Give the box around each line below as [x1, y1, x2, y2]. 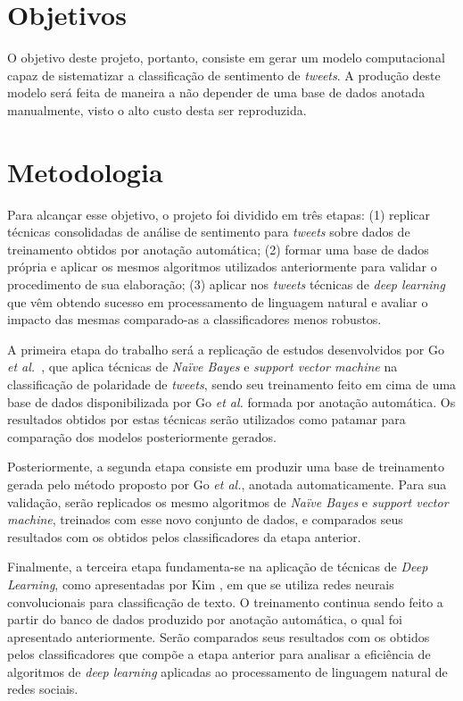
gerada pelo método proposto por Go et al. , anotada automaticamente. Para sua [7, 474, 447, 493]
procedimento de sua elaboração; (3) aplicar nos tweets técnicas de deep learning [7, 275, 445, 293]
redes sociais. [7, 680, 79, 698]
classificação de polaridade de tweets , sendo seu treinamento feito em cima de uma [7, 374, 457, 393]
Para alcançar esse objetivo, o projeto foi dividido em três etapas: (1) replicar [7, 204, 431, 223]
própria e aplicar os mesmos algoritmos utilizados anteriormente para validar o [7, 257, 437, 276]
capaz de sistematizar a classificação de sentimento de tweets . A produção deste [7, 65, 441, 84]
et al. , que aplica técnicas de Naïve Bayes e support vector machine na [7, 357, 398, 376]
